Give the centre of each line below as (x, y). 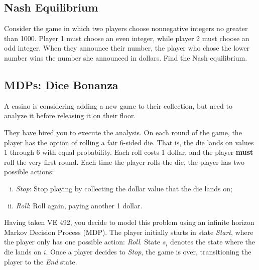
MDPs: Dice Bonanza (61, 84)
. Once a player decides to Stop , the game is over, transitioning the (149, 251)
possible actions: (29, 172)
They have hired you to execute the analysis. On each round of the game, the (123, 132)
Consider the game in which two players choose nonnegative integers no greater (126, 28)
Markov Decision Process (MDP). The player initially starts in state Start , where (129, 232)
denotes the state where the (213, 242)
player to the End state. (41, 261)
